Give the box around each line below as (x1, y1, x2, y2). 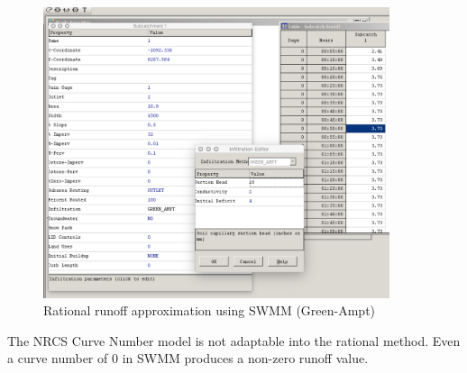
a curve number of (7, 349, 108, 368)
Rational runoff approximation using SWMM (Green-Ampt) (43, 301, 376, 320)
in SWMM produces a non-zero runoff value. (122, 349, 369, 368)
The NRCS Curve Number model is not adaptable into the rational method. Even (7, 331, 461, 350)
